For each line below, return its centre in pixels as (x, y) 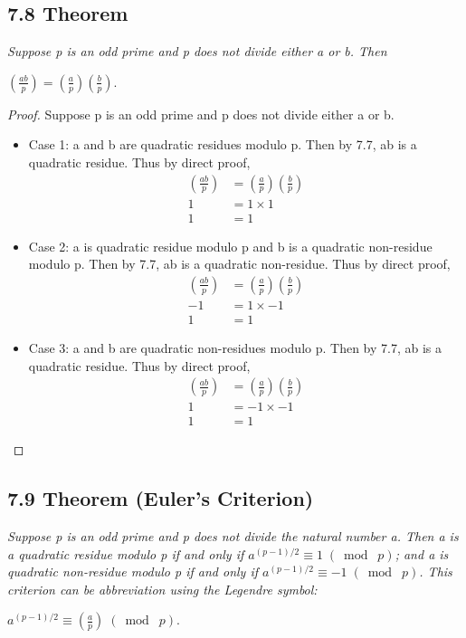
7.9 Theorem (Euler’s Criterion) (161, 498)
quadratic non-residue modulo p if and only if (133, 571)
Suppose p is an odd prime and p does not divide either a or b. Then (197, 51)
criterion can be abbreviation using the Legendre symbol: (162, 589)
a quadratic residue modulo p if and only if (126, 553)
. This (436, 571)
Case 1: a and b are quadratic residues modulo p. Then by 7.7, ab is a (223, 144)
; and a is (422, 553)
